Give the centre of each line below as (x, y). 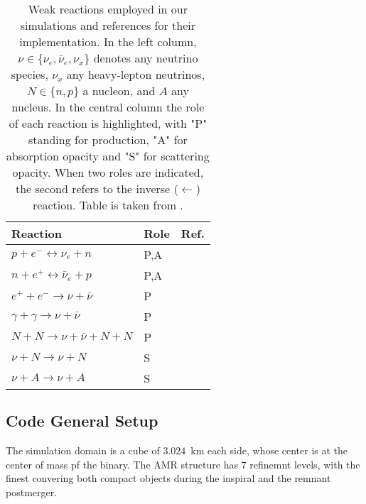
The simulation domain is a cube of (83, 450)
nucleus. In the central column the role (108, 107)
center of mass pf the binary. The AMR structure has (122, 464)
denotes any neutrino (146, 58)
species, (29, 74)
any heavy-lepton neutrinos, (136, 74)
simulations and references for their (108, 25)
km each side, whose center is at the (269, 450)
